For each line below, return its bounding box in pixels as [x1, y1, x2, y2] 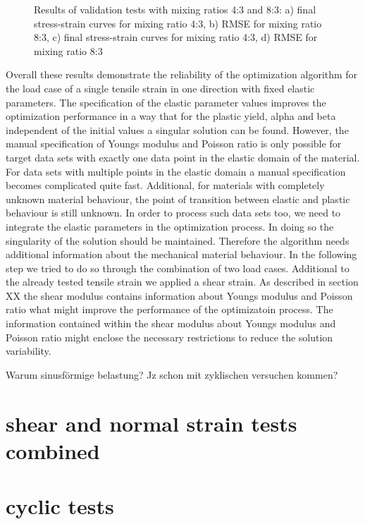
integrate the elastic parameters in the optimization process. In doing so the [6, 219, 334, 233]
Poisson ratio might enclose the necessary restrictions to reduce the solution [6, 329, 333, 344]
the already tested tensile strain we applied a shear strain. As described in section [6, 274, 359, 289]
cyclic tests [6, 492, 114, 520]
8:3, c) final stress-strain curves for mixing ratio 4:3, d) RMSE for [34, 30, 318, 44]
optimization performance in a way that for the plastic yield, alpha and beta [6, 109, 336, 123]
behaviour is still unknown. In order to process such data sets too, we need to [6, 205, 341, 220]
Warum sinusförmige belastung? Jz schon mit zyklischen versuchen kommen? [6, 367, 338, 382]
